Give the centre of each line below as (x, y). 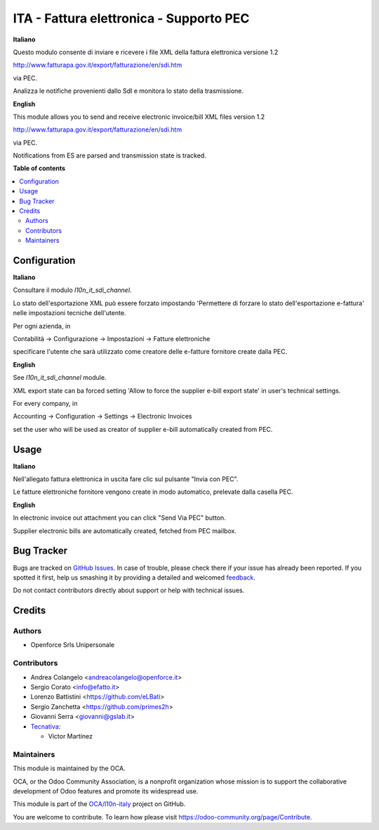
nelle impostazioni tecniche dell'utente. (69, 313)
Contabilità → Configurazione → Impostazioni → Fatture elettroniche (112, 339)
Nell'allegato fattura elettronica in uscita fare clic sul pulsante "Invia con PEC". (126, 479)
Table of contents (39, 168)
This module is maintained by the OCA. (69, 768)
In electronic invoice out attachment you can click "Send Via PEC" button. (119, 518)
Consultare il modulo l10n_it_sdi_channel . (72, 290)
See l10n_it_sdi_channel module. (60, 378)
